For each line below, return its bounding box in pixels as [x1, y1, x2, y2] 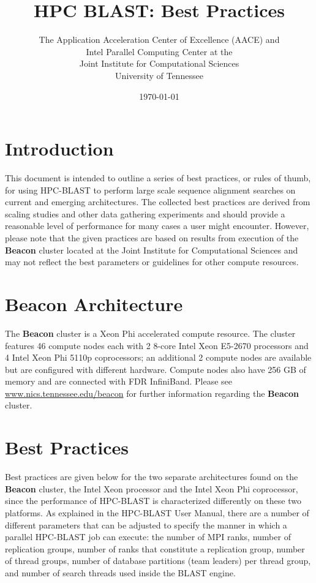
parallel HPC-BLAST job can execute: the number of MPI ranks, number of [5, 530, 291, 543]
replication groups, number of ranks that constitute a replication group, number [5, 542, 305, 555]
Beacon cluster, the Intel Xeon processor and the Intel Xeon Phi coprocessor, [5, 482, 298, 495]
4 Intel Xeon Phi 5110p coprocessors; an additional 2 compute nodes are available [5, 351, 312, 364]
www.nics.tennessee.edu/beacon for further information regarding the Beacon [5, 386, 299, 399]
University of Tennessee [115, 69, 203, 81]
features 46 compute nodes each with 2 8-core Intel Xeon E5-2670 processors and [5, 339, 309, 352]
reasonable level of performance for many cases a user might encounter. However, [5, 219, 309, 232]
